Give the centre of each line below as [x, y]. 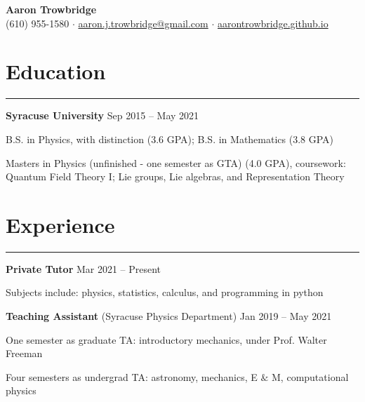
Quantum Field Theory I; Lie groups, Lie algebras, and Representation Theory [175, 176]
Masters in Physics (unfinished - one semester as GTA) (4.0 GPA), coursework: [176, 162]
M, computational [310, 376]
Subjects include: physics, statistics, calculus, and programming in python [165, 292]
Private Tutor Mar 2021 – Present [84, 268]
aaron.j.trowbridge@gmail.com [143, 23]
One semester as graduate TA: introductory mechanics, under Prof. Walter [166, 339]
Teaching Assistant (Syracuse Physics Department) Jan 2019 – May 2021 [169, 316]
